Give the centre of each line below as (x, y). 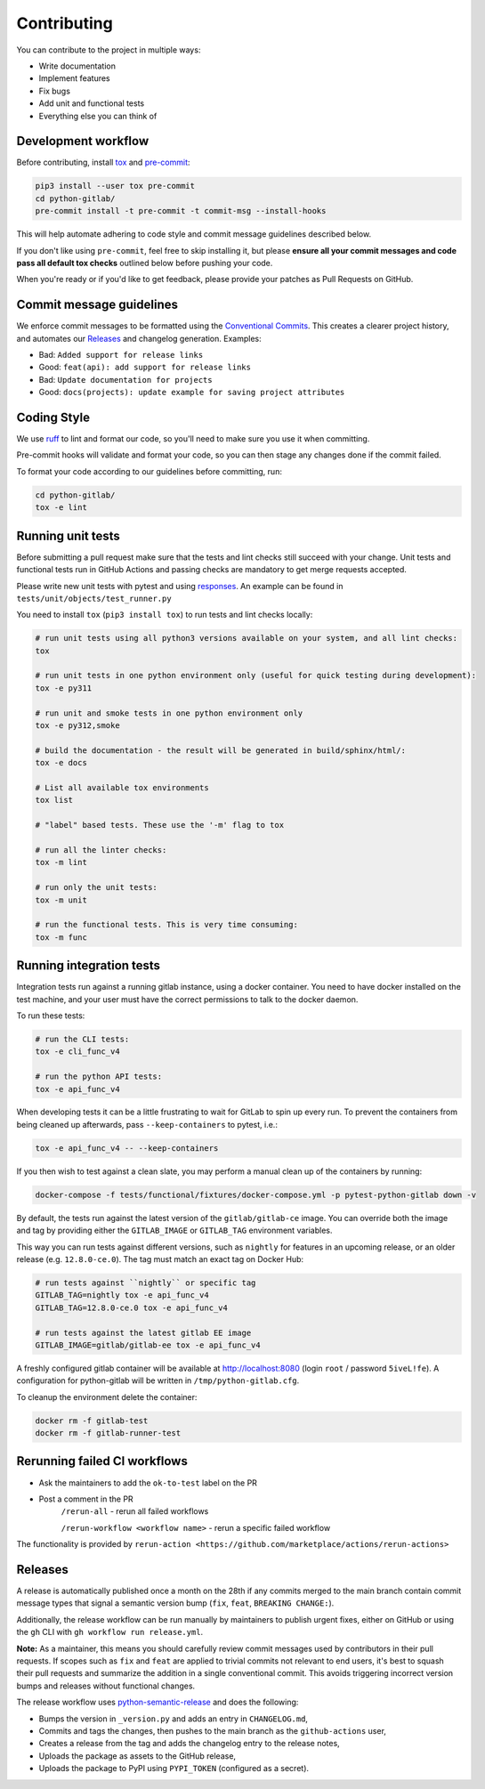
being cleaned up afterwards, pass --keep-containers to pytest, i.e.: (147, 1124)
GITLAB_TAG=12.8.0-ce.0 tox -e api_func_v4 (132, 1307)
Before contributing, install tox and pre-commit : (103, 162)
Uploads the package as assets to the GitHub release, (137, 1756)
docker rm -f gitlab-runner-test (108, 1433)
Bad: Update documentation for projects (125, 379)
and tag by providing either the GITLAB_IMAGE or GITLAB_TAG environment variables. (174, 1230)
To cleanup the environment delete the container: (107, 1396)
